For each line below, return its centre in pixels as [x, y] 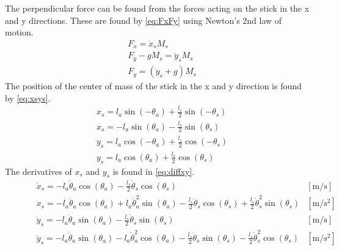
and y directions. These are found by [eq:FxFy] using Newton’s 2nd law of [144, 20]
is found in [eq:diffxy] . [154, 171]
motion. [19, 32]
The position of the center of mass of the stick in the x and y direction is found [153, 86]
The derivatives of [38, 171]
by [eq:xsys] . [28, 97]
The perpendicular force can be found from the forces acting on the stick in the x [157, 8]
